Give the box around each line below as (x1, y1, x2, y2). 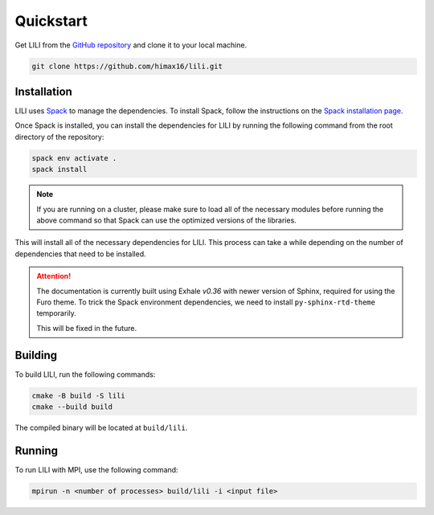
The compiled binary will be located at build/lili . (14, 423, 188, 432)
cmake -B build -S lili (31, 390, 126, 400)
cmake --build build (31, 402, 113, 411)
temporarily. (36, 309, 76, 318)
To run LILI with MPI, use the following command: (14, 464, 178, 474)
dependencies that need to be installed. (14, 249, 146, 259)
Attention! (36, 272, 72, 281)
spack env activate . (31, 153, 117, 162)
